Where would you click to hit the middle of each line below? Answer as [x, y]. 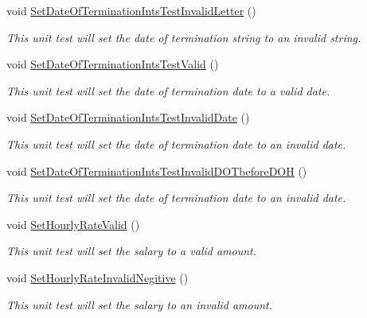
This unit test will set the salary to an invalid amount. [140, 304]
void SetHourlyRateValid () [73, 224]
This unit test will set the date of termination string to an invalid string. [184, 37]
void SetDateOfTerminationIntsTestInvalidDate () [128, 117]
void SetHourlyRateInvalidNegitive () [98, 277]
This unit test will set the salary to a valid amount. [132, 251]
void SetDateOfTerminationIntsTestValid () [113, 64]
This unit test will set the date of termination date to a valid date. [168, 90]
